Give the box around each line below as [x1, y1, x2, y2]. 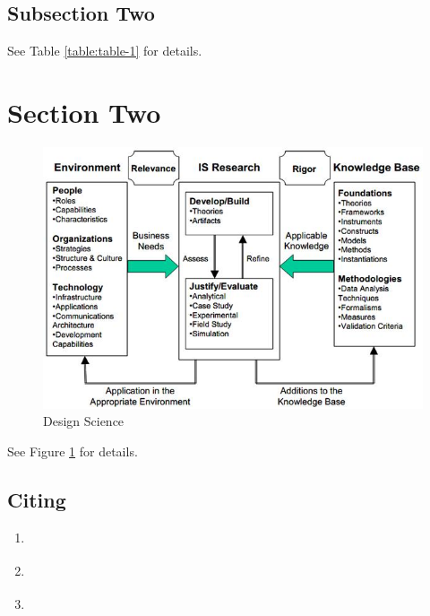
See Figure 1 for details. [7, 441, 138, 460]
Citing [7, 485, 66, 513]
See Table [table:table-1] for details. [7, 41, 202, 60]
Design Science [43, 412, 125, 430]
